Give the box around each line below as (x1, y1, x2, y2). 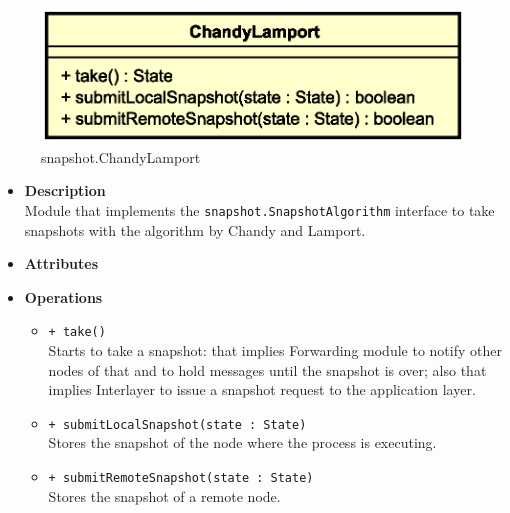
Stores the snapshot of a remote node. (48, 485, 281, 506)
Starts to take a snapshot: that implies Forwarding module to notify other (48, 339, 502, 360)
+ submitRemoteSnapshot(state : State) (48, 471, 314, 485)
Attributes (24, 253, 99, 274)
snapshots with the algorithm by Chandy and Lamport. (24, 219, 366, 240)
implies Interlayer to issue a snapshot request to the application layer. (48, 379, 476, 400)
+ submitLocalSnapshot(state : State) (48, 417, 307, 432)
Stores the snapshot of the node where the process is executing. (48, 432, 437, 453)
